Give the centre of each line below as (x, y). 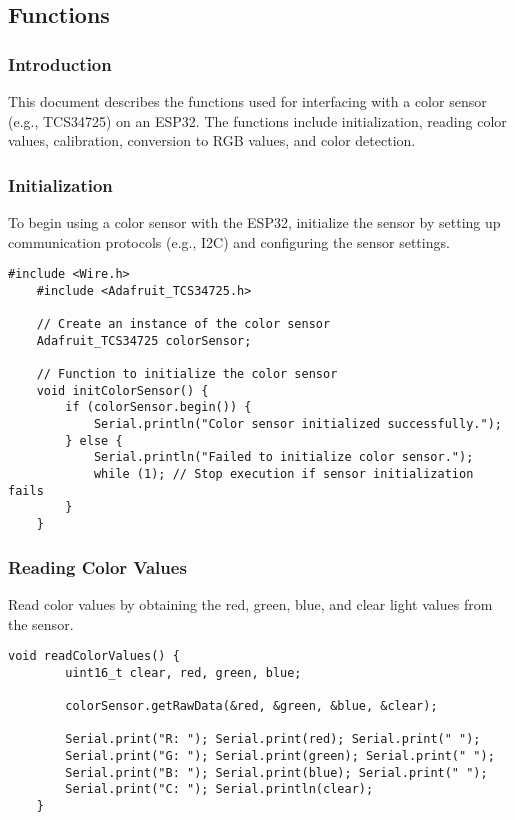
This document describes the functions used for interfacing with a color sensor (247, 101)
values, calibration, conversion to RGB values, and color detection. (212, 140)
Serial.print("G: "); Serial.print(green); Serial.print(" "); (280, 756)
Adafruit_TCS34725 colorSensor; (144, 340)
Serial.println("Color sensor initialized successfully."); (297, 424)
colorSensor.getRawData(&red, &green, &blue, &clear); (251, 706)
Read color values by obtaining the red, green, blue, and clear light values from (250, 603)
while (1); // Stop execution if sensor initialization (283, 474)
